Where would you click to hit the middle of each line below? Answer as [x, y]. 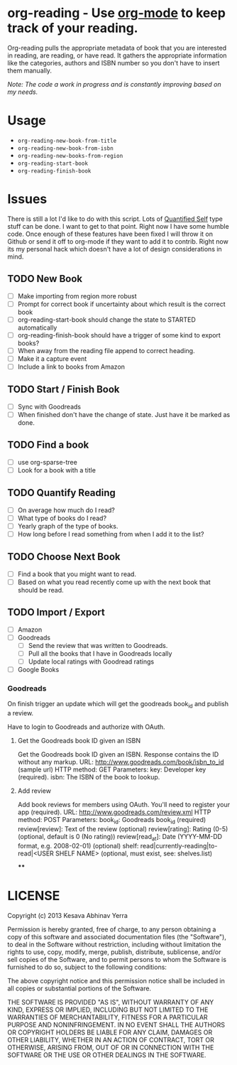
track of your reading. [73, 28]
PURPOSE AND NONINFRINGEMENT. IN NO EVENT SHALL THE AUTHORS [116, 1025]
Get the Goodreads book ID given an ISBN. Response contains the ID [118, 755]
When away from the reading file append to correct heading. [106, 350]
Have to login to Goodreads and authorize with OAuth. [86, 727]
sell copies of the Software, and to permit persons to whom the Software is [117, 959]
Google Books [38, 670]
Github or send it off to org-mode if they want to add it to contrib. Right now [118, 241]
